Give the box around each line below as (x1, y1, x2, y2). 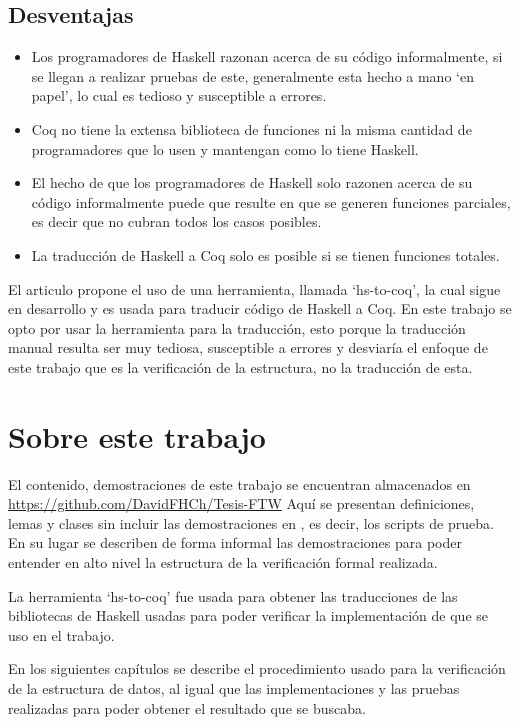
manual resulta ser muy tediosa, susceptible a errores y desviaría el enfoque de (8, 337, 488, 358)
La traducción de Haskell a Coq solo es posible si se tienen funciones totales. (31, 244, 500, 265)
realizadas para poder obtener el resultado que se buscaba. (8, 697, 366, 718)
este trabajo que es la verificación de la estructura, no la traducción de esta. (8, 356, 473, 377)
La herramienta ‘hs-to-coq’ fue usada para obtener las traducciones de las (8, 585, 458, 606)
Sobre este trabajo (8, 415, 266, 456)
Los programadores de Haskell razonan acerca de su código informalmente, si (31, 46, 503, 67)
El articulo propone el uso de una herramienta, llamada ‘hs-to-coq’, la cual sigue (8, 278, 501, 299)
